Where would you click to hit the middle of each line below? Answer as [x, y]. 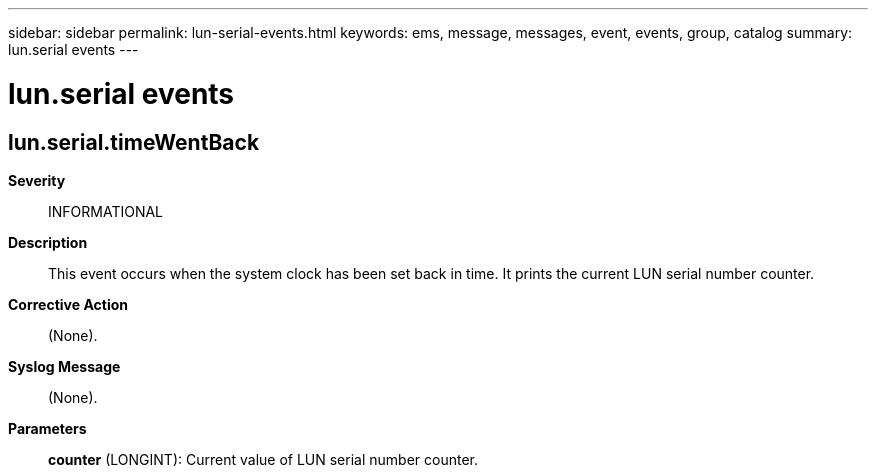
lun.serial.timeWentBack [134, 142]
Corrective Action [68, 304]
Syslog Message [64, 366]
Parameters [47, 428]
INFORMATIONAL [106, 211]
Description [48, 242]
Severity [37, 180]
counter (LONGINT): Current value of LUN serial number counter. [263, 459]
